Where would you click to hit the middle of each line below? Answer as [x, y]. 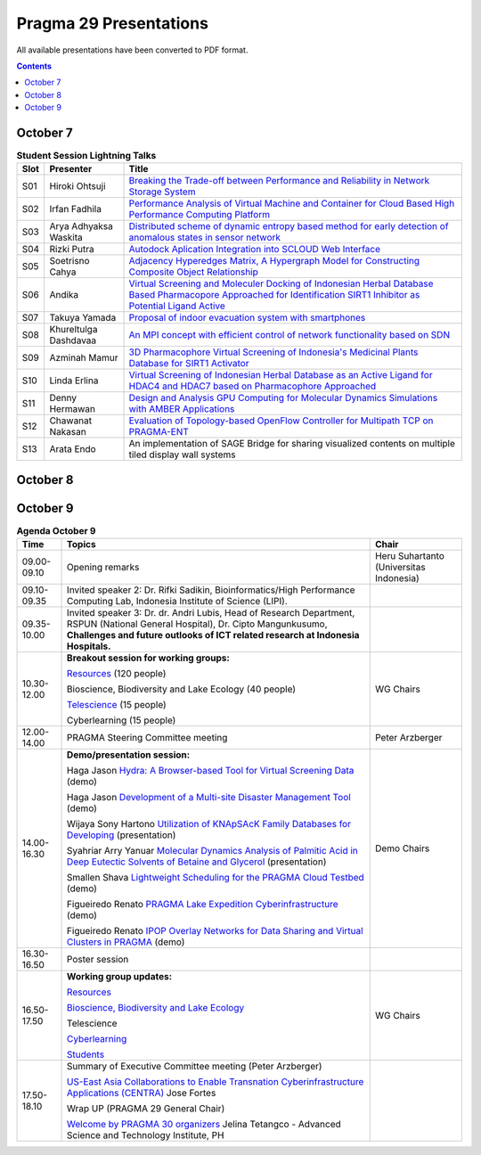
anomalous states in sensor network [204, 238]
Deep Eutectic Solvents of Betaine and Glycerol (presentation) [197, 862]
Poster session [98, 960]
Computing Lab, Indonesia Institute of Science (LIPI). [178, 602]
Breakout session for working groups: [149, 658]
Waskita [66, 238]
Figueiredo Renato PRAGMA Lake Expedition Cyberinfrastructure [203, 905]
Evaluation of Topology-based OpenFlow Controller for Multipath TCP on [281, 421]
